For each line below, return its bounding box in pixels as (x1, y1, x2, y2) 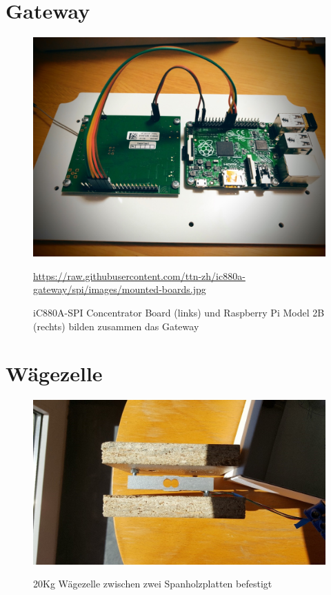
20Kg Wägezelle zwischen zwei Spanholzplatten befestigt (33, 576, 272, 591)
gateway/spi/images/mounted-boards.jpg (33, 282, 206, 296)
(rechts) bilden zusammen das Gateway (33, 319, 199, 333)
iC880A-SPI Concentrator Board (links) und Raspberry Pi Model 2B (33, 305, 325, 319)
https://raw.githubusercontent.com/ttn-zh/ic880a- (33, 268, 245, 283)
